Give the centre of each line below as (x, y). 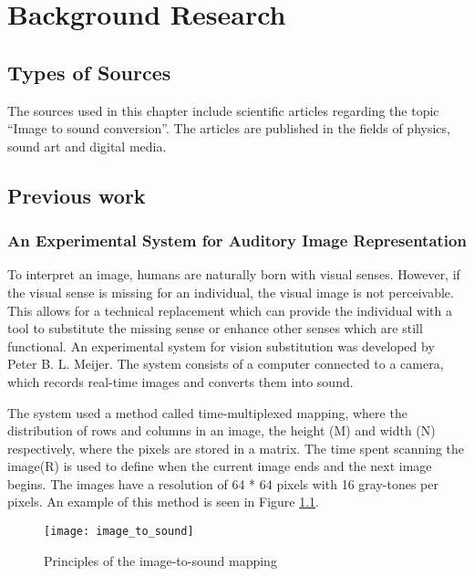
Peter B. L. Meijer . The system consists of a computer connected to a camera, (226, 364)
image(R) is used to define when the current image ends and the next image (220, 466)
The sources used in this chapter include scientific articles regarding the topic (223, 110)
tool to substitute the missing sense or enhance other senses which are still (215, 328)
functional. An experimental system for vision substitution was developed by (221, 346)
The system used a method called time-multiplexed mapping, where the (207, 412)
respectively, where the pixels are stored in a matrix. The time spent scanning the (236, 448)
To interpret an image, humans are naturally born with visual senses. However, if (234, 274)
